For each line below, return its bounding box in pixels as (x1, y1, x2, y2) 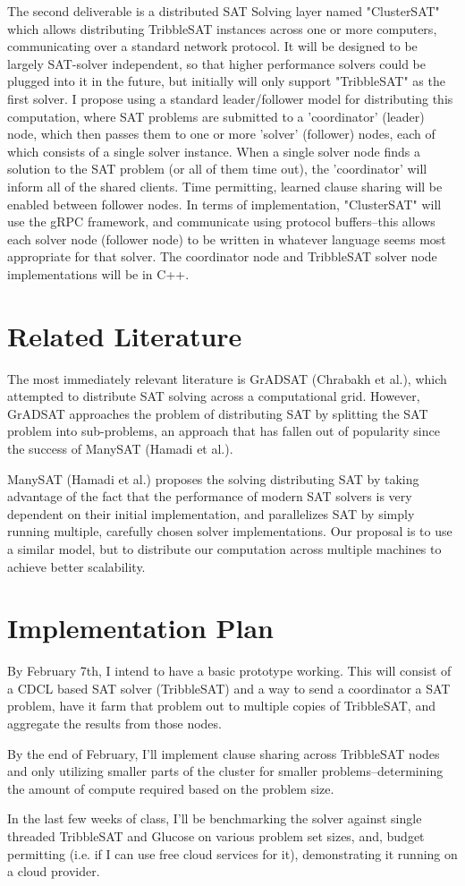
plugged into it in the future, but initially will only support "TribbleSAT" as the (7, 72, 445, 90)
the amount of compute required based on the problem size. (7, 779, 334, 797)
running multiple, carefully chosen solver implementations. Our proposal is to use (7, 522, 452, 541)
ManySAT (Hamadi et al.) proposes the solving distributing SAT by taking (7, 469, 419, 488)
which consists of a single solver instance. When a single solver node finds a (7, 141, 420, 160)
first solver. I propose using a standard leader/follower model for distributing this (7, 89, 453, 107)
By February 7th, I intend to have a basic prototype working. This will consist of (7, 661, 452, 680)
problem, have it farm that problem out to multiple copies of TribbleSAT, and (7, 696, 435, 715)
